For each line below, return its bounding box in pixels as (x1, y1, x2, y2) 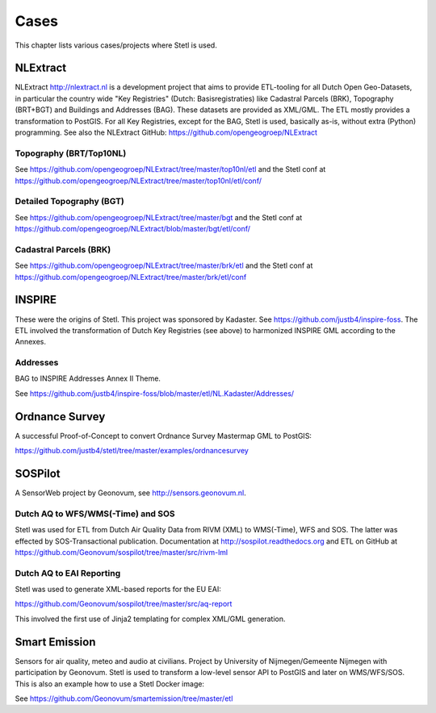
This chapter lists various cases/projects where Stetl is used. (15, 40, 217, 50)
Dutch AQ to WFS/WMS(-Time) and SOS (15, 508, 175, 519)
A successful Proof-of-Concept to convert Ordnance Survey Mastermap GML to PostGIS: (15, 431, 312, 440)
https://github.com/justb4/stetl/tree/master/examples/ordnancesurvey (15, 446, 249, 456)
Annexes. (15, 337, 46, 347)
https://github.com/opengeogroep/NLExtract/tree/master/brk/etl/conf (15, 272, 247, 281)
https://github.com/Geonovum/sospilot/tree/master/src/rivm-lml (15, 547, 228, 557)
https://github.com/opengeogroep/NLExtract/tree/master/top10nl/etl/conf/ (15, 176, 262, 186)
